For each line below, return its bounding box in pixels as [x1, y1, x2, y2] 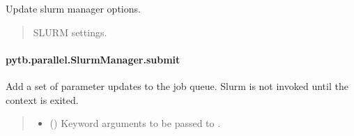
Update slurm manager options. [6, 1, 141, 15]
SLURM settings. [33, 24, 107, 39]
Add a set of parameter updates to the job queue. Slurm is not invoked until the [6, 78, 348, 93]
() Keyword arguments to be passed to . [49, 116, 221, 130]
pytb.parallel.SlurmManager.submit [6, 52, 180, 66]
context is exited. [6, 92, 79, 107]
